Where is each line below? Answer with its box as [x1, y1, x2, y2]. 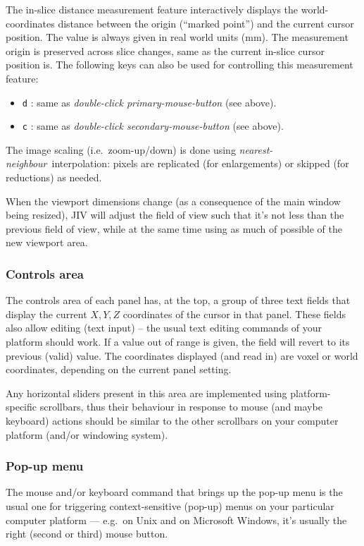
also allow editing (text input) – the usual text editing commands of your [6, 320, 322, 335]
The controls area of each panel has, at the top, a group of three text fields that [6, 293, 351, 308]
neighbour [6, 156, 47, 171]
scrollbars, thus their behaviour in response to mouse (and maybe [39, 399, 322, 414]
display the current [6, 306, 87, 321]
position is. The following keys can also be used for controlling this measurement [6, 57, 353, 72]
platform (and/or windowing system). [6, 427, 168, 442]
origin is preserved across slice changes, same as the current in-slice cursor [6, 43, 325, 58]
